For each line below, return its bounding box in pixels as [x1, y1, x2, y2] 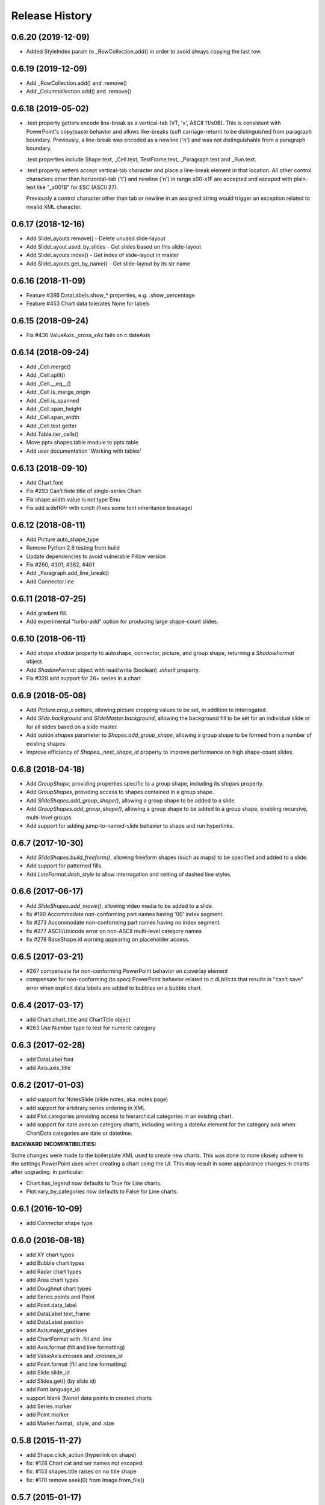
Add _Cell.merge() [26, 363, 72, 370]
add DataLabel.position [26, 1318, 84, 1326]
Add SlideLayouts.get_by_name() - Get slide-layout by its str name [26, 259, 191, 267]
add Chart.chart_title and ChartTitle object [26, 1016, 131, 1023]
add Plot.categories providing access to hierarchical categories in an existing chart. [26, 1112, 234, 1120]
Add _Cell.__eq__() [26, 380, 72, 387]
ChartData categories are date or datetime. [26, 1129, 132, 1137]
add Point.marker [26, 1411, 69, 1418]
